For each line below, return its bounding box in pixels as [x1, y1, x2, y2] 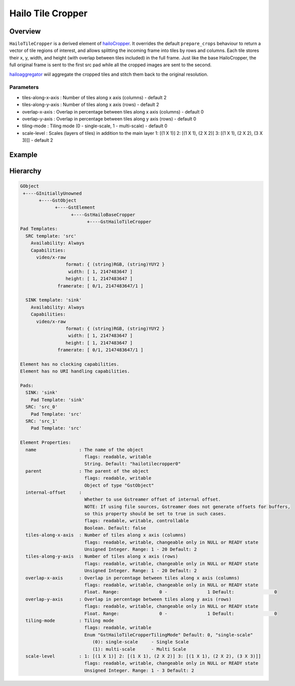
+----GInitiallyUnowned [23, 190, 82, 196]
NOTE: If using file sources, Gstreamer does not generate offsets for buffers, [84, 504, 290, 509]
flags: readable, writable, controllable [84, 518, 189, 524]
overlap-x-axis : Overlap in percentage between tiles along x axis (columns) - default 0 [22, 108, 204, 115]
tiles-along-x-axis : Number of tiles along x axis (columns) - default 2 [22, 94, 167, 100]
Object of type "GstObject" [84, 482, 154, 488]
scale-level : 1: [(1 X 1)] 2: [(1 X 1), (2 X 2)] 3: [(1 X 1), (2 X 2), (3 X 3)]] [25, 653, 261, 659]
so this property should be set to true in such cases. [84, 511, 226, 517]
